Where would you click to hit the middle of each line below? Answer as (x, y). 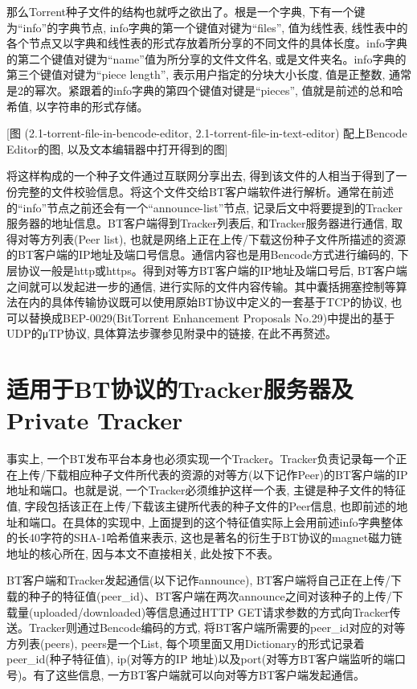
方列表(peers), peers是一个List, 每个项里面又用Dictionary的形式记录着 (186, 643)
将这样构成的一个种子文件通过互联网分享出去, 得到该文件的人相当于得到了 (201, 176)
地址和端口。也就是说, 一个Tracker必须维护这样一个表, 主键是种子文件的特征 (206, 490)
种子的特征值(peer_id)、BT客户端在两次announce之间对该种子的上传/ (210, 595)
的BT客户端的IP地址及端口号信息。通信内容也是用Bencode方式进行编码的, (200, 254)
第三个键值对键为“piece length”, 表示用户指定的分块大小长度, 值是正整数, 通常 (209, 74)
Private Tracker (95, 420)
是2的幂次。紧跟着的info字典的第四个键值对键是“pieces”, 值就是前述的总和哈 (205, 90)
